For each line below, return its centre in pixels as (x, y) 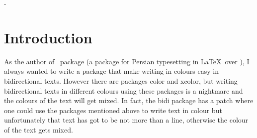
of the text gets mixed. (39, 129)
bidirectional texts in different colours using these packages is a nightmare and (124, 90)
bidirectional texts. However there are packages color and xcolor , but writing (121, 80)
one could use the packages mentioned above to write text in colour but (113, 110)
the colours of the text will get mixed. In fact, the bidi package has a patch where (129, 100)
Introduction (48, 37)
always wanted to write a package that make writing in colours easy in (111, 71)
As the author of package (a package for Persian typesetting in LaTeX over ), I (127, 61)
